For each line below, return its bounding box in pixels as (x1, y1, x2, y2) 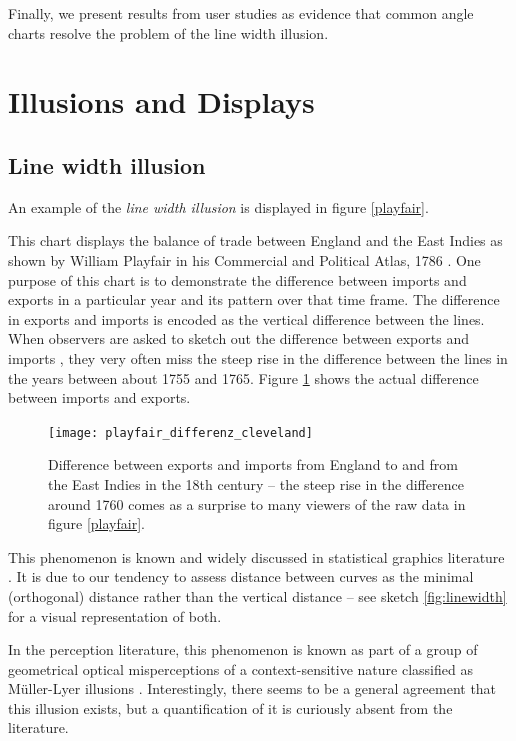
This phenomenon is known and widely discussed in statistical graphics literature (8, 546, 505, 567)
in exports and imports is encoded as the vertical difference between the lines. (8, 308, 485, 329)
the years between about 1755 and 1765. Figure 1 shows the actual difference (8, 367, 479, 388)
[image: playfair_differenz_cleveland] (48, 425, 313, 440)
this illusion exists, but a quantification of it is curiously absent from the (8, 697, 453, 718)
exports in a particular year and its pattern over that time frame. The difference (8, 289, 500, 310)
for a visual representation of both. (8, 605, 222, 626)
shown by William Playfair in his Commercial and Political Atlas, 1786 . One (8, 249, 481, 270)
